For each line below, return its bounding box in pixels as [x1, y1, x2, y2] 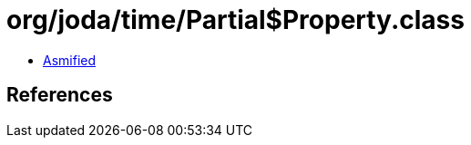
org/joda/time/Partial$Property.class [6, 5, 465, 35]
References [6, 83, 113, 107]
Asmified [43, 52, 97, 68]
